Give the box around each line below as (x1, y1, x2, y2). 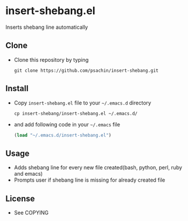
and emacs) (13, 170, 43, 178)
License (5, 193, 35, 203)
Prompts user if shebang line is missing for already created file (13, 176, 165, 183)
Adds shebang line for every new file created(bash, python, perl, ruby (13, 164, 183, 171)
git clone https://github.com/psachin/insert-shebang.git (13, 68, 159, 73)
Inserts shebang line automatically (5, 24, 88, 31)
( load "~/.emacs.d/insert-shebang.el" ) (13, 132, 112, 138)
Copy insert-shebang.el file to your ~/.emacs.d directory (13, 99, 152, 106)
